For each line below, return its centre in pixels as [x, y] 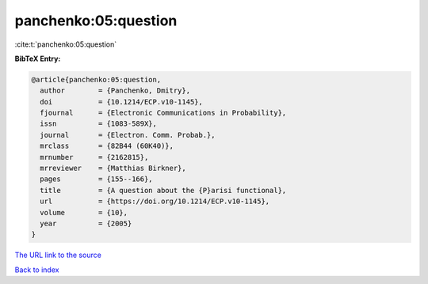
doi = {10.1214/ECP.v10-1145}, [122, 102]
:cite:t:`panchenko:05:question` [66, 44]
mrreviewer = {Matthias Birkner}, [113, 169]
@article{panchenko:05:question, [96, 80]
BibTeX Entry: [38, 59]
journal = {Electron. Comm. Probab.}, [128, 135]
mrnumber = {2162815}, [94, 157]
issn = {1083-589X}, [99, 124]
